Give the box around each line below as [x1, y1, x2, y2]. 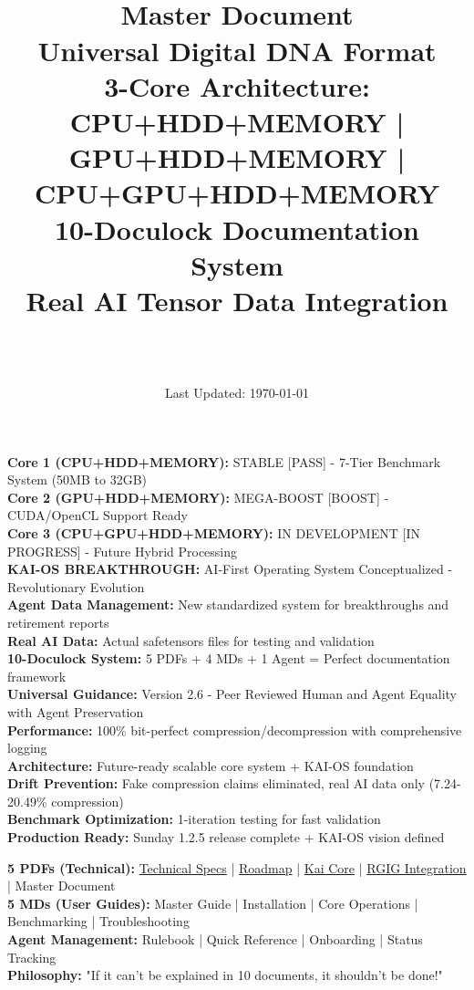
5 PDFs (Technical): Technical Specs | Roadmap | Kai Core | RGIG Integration [7, 858, 467, 877]
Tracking [7, 947, 57, 966]
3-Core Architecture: [104, 67, 370, 104]
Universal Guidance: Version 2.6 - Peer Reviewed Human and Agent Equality [7, 684, 458, 703]
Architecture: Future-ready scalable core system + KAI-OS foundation [7, 756, 414, 775]
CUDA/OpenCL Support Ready [7, 505, 188, 525]
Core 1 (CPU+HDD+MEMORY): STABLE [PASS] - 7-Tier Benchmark [7, 452, 441, 471]
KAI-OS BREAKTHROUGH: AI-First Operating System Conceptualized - [7, 559, 453, 578]
